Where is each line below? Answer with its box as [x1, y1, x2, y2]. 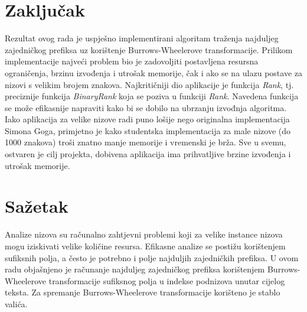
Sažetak [5, 194, 68, 218]
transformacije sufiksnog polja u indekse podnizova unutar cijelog [48, 274, 285, 287]
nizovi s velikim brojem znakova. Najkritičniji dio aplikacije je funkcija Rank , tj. [5, 78, 294, 90]
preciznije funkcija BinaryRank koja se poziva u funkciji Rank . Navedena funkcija [5, 90, 299, 102]
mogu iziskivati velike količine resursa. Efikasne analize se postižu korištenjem [5, 239, 286, 252]
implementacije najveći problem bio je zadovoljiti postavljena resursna [5, 55, 259, 67]
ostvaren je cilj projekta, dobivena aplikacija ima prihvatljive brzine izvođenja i [5, 148, 291, 160]
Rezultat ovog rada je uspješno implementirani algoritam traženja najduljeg [5, 32, 279, 44]
